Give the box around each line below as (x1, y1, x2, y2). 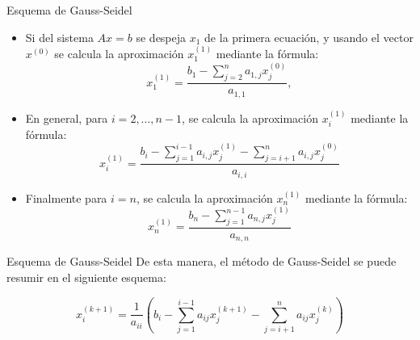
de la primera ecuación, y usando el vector (204, 28, 414, 45)
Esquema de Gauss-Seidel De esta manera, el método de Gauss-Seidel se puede (6, 253, 397, 270)
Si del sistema (25, 28, 94, 45)
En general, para (25, 109, 108, 126)
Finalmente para (25, 189, 107, 206)
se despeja (136, 28, 187, 45)
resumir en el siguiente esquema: (6, 268, 166, 285)
